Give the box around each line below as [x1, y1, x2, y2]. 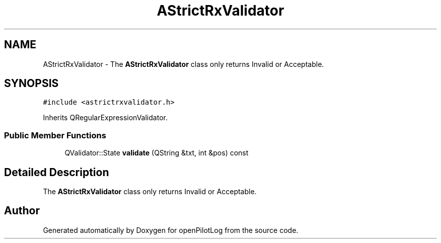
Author [4, 204, 40, 217]
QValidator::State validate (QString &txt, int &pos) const [64, 148, 249, 157]
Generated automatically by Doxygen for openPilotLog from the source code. [43, 225, 299, 234]
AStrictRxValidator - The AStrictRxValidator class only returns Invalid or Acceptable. [43, 59, 324, 68]
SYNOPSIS [4, 77, 59, 90]
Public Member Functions [4, 130, 106, 140]
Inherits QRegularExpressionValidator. [43, 113, 168, 122]
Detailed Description [4, 166, 109, 179]
